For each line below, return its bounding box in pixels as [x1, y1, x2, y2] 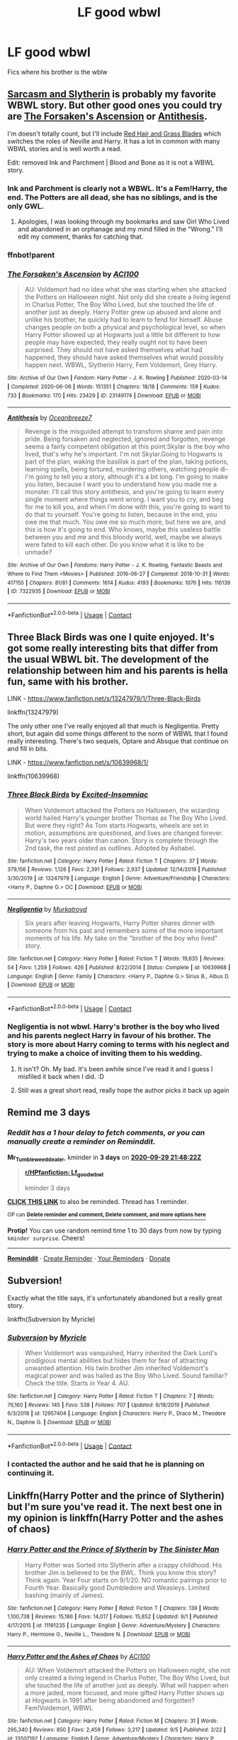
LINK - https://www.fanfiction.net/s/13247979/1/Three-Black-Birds [7, 694, 201, 703]
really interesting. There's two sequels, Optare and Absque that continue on [7, 737, 229, 745]
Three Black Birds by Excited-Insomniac [7, 789, 149, 799]
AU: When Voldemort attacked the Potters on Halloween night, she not [24, 1666, 230, 1675]
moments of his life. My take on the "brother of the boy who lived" [24, 934, 218, 943]
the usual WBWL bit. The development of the [7, 653, 209, 665]
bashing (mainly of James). [24, 1591, 105, 1599]
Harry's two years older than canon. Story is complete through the [24, 836, 219, 845]
